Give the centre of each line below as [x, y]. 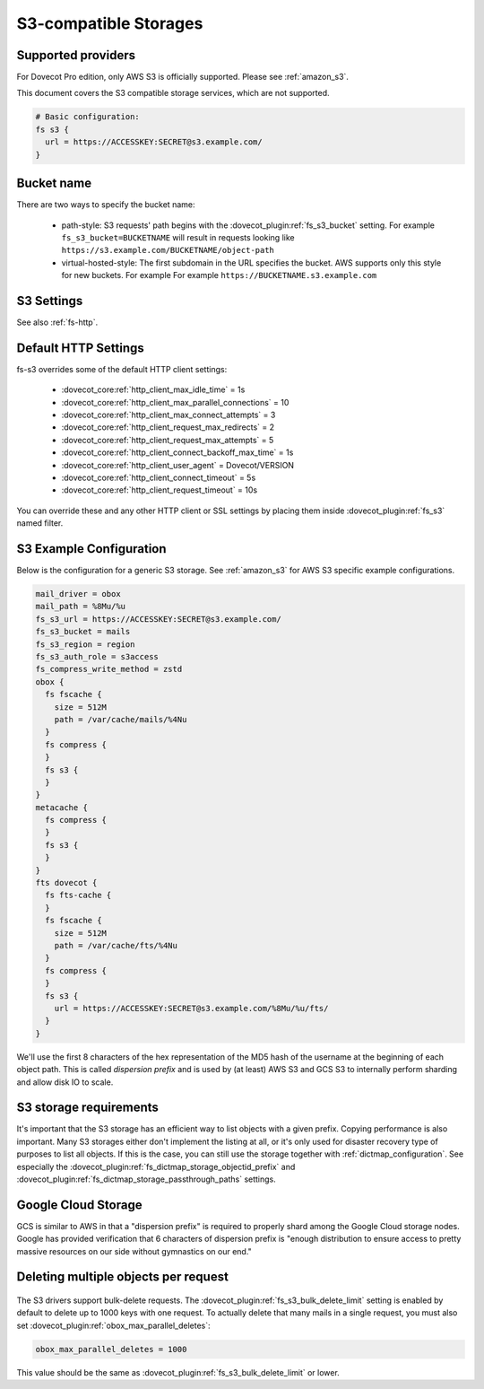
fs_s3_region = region [85, 644]
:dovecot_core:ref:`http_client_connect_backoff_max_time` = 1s [177, 452]
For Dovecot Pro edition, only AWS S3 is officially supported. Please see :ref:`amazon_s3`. [183, 77]
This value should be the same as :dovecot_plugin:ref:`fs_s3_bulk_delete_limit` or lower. [178, 1372]
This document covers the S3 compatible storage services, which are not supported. [173, 93]
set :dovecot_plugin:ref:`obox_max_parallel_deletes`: [113, 1325]
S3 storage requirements [87, 1108]
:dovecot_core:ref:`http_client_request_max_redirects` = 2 [168, 427]
